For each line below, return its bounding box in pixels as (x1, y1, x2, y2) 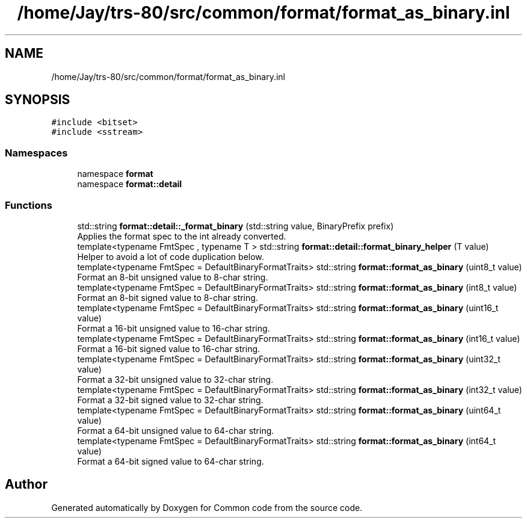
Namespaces (5, 146, 68, 159)
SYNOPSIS (5, 92, 70, 108)
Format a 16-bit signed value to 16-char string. (77, 343, 260, 354)
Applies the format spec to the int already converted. (77, 231, 286, 241)
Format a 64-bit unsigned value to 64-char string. (77, 425, 274, 436)
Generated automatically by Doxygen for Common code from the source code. (51, 502, 363, 513)
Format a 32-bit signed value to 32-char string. (77, 394, 263, 405)
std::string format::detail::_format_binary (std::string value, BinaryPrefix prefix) (77, 220, 394, 231)
